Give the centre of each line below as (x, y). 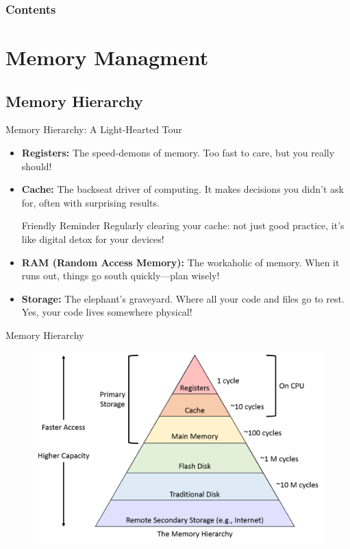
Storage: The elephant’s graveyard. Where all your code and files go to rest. (183, 298)
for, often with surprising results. (90, 202)
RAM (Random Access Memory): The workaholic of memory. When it (180, 262)
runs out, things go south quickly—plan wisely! (121, 276)
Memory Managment (107, 57)
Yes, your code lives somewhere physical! (107, 312)
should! (37, 166)
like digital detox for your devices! (93, 238)
